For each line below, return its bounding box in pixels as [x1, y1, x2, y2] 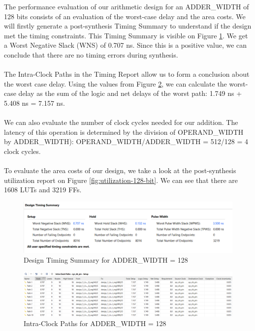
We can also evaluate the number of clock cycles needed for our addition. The [4, 117, 238, 127]
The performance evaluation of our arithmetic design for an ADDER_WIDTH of [4, 1, 249, 11]
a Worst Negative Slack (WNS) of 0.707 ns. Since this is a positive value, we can [4, 40, 247, 50]
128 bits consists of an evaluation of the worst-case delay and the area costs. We [4, 11, 246, 21]
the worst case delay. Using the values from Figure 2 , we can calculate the [4, 78, 227, 89]
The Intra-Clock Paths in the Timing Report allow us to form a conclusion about [4, 69, 250, 79]
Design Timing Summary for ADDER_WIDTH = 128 [24, 254, 188, 265]
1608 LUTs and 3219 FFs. [4, 184, 82, 195]
